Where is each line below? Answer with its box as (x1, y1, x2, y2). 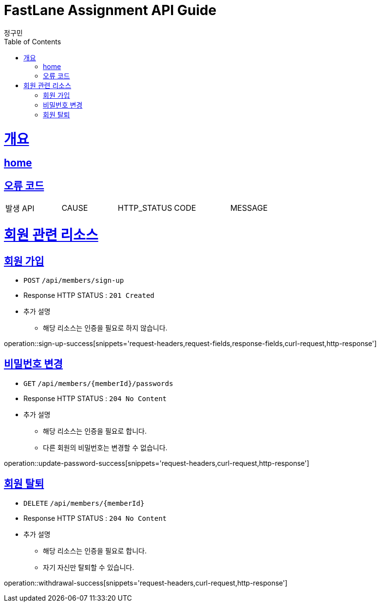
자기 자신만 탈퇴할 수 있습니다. (43, 563, 134, 571)
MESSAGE (230, 203, 268, 213)
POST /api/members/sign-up (23, 276, 124, 285)
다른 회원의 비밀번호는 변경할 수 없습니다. (43, 443, 168, 452)
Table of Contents (4, 37, 61, 46)
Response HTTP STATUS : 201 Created (23, 291, 154, 300)
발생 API (5, 203, 35, 214)
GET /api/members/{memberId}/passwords (23, 379, 173, 387)
